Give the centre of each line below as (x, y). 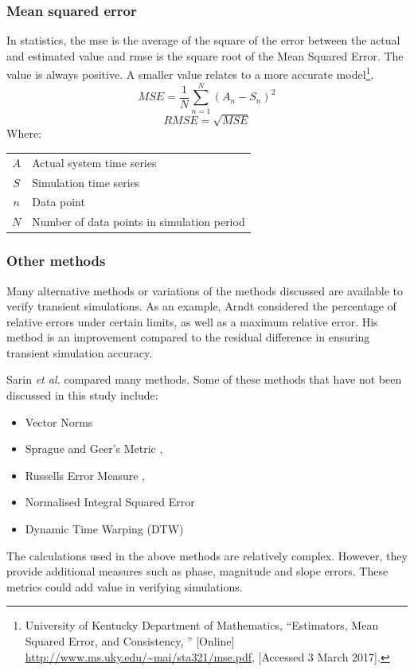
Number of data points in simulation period (139, 222)
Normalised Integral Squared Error (110, 502)
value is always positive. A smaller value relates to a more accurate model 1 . (190, 73)
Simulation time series (86, 182)
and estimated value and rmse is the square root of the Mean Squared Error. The (205, 55)
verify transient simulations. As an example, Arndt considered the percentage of (201, 306)
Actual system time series (94, 162)
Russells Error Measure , (85, 475)
